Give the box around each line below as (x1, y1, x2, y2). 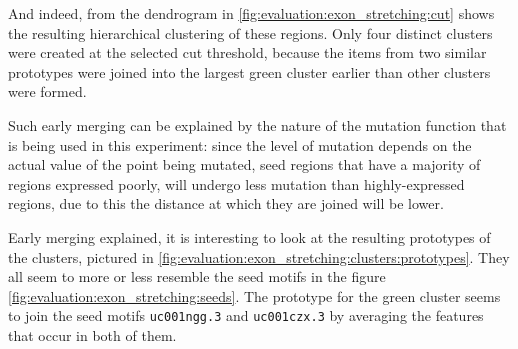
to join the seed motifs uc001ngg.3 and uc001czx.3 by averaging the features (8, 305, 484, 326)
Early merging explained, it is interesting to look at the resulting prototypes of (8, 226, 491, 247)
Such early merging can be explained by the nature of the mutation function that (8, 114, 507, 135)
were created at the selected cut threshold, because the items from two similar (8, 42, 487, 63)
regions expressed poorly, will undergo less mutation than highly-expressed (8, 173, 465, 194)
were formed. (8, 81, 87, 102)
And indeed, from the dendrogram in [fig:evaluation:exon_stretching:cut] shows (8, 3, 495, 23)
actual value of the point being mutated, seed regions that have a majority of (8, 154, 481, 175)
